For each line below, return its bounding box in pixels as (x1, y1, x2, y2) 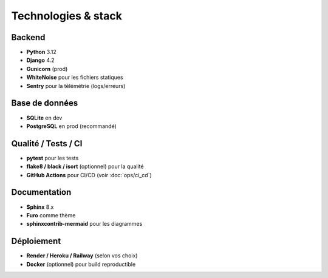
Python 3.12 (26, 49, 57, 56)
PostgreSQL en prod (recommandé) (26, 122, 117, 130)
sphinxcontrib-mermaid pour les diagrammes (26, 220, 143, 228)
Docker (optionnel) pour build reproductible (26, 260, 136, 268)
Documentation (11, 187, 72, 197)
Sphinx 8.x (26, 203, 54, 211)
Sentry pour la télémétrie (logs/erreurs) (26, 82, 126, 89)
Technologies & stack (11, 9, 123, 22)
